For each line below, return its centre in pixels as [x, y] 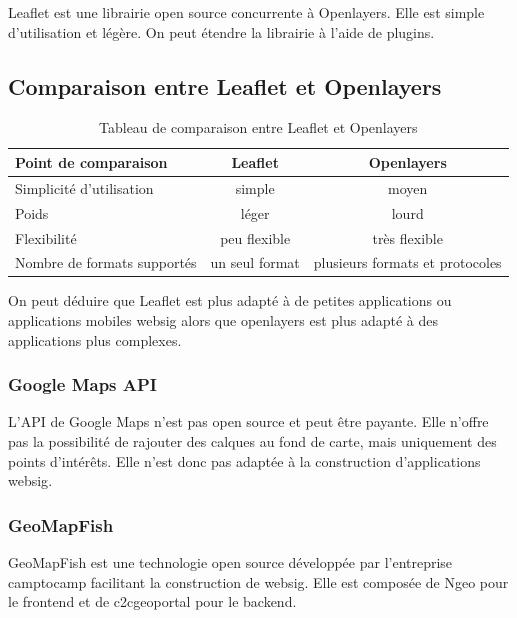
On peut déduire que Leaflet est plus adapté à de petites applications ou [230, 300]
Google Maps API [83, 384]
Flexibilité [46, 237]
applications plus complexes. [95, 339]
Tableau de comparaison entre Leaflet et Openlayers [258, 127]
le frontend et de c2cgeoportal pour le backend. [152, 601]
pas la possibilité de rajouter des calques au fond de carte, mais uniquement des [252, 441]
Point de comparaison [91, 161]
